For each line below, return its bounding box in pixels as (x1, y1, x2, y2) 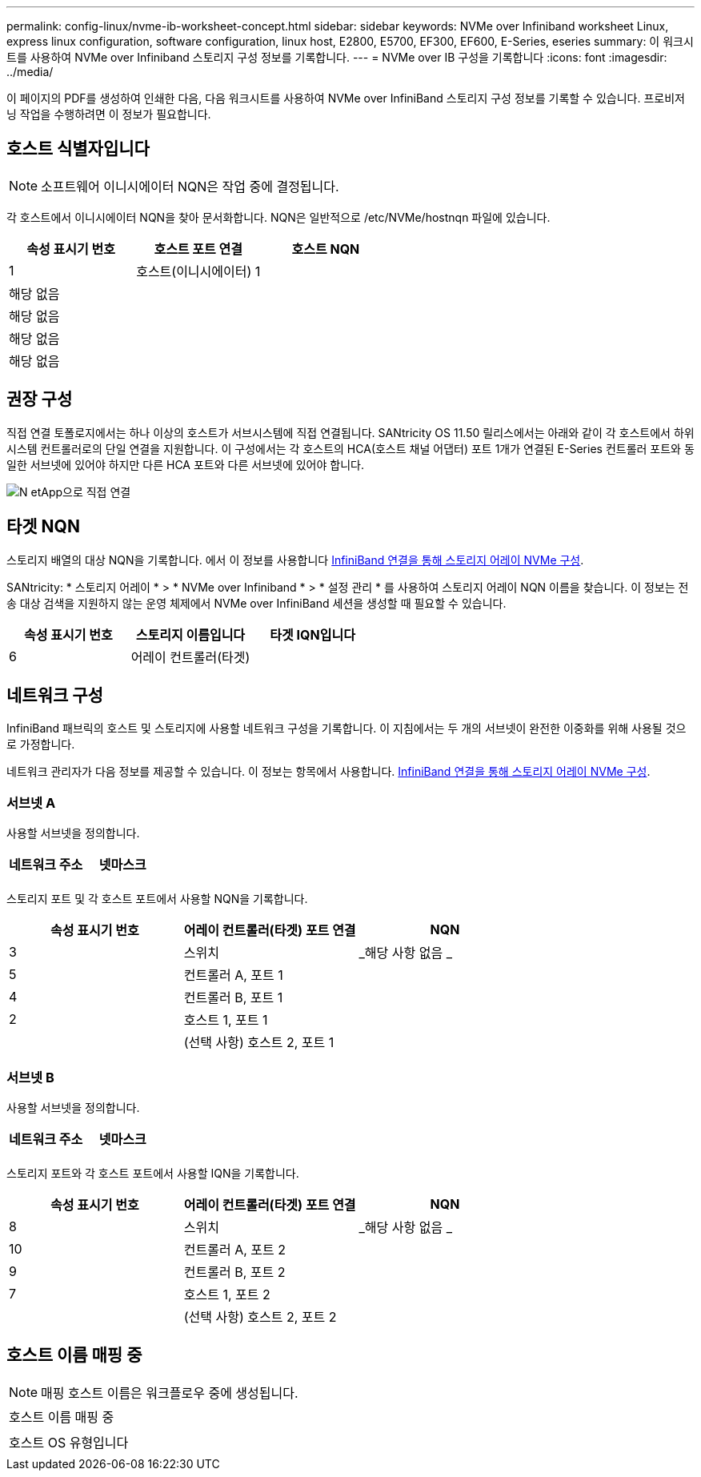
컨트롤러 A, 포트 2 (183, 1241, 286, 1258)
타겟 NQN (6, 516, 80, 537)
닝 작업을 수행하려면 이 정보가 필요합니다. (6, 107, 211, 121)
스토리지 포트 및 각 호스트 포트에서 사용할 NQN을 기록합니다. (6, 892, 308, 906)
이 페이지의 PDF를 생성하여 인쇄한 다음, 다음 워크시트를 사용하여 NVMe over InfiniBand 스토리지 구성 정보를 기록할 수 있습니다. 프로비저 (6, 91, 685, 105)
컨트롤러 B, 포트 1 (183, 989, 283, 1006)
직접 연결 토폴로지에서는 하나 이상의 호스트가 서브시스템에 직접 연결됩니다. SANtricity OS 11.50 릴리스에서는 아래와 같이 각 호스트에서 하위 (6, 425, 695, 439)
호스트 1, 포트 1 (183, 1012, 268, 1029)
